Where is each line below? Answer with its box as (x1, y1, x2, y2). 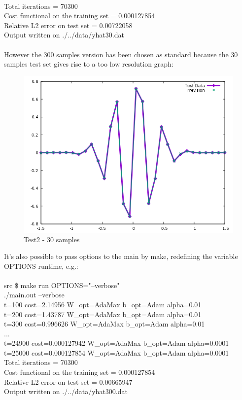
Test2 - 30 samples (24, 234, 80, 245)
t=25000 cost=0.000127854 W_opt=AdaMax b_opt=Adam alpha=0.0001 (4, 347, 229, 358)
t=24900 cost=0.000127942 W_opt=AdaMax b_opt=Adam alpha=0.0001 (4, 338, 229, 348)
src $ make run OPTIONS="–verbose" (4, 280, 120, 290)
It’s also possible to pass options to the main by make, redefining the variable (4, 251, 238, 261)
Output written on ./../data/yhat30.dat (4, 30, 124, 40)
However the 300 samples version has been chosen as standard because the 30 (4, 49, 238, 59)
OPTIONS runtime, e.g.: (4, 260, 78, 271)
